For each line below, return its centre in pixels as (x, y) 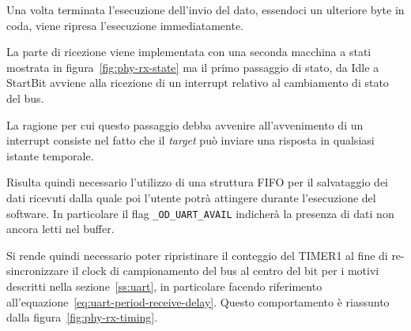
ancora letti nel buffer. (60, 229)
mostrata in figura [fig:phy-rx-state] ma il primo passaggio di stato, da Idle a (193, 67)
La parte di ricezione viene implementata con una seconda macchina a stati (189, 52)
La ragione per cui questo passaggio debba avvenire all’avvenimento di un (185, 124)
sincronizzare (38, 271)
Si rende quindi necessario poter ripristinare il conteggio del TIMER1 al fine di (197, 255)
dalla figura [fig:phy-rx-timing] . (82, 317)
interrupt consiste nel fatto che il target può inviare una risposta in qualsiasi (190, 140)
